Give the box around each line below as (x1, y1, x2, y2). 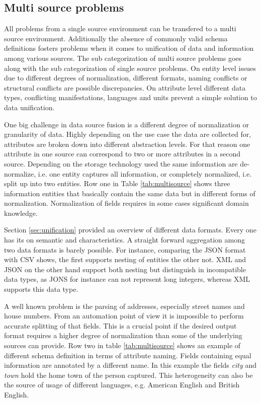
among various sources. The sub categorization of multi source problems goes (4, 52, 242, 63)
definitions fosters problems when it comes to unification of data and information (4, 43, 254, 53)
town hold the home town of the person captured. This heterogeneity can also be (4, 369, 253, 380)
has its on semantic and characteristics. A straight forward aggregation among (4, 234, 245, 245)
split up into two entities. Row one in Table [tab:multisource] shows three (4, 178, 230, 189)
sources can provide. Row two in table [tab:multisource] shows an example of (4, 340, 241, 351)
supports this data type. (4, 284, 78, 294)
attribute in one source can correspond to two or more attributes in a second (4, 148, 240, 159)
